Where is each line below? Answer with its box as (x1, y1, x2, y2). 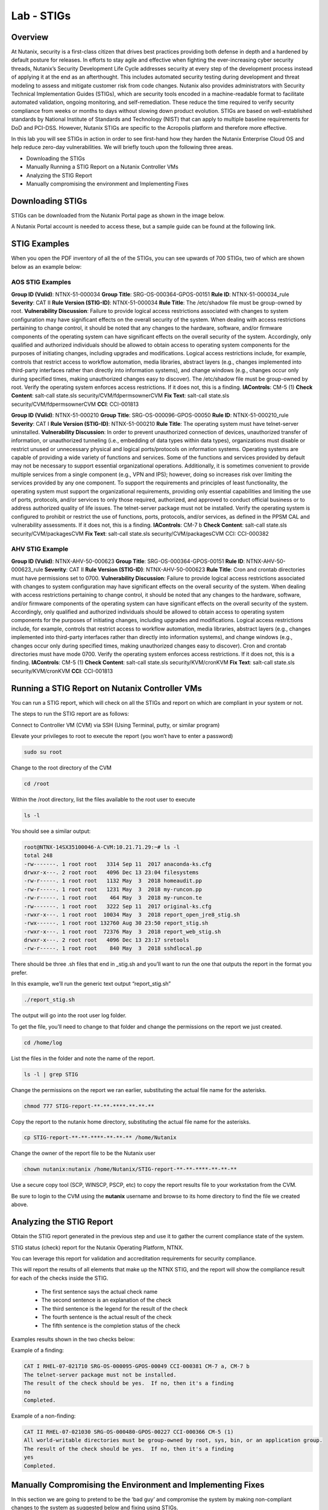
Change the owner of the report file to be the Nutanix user (11, 1149, 156, 1157)
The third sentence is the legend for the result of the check (41, 1305, 188, 1312)
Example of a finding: (11, 1347, 65, 1354)
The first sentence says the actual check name (41, 1288, 158, 1296)
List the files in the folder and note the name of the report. (11, 1055, 155, 1062)
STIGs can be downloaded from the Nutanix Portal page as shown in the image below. (11, 211, 225, 219)
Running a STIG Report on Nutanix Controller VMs (11, 683, 202, 693)
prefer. (11, 969, 28, 976)
